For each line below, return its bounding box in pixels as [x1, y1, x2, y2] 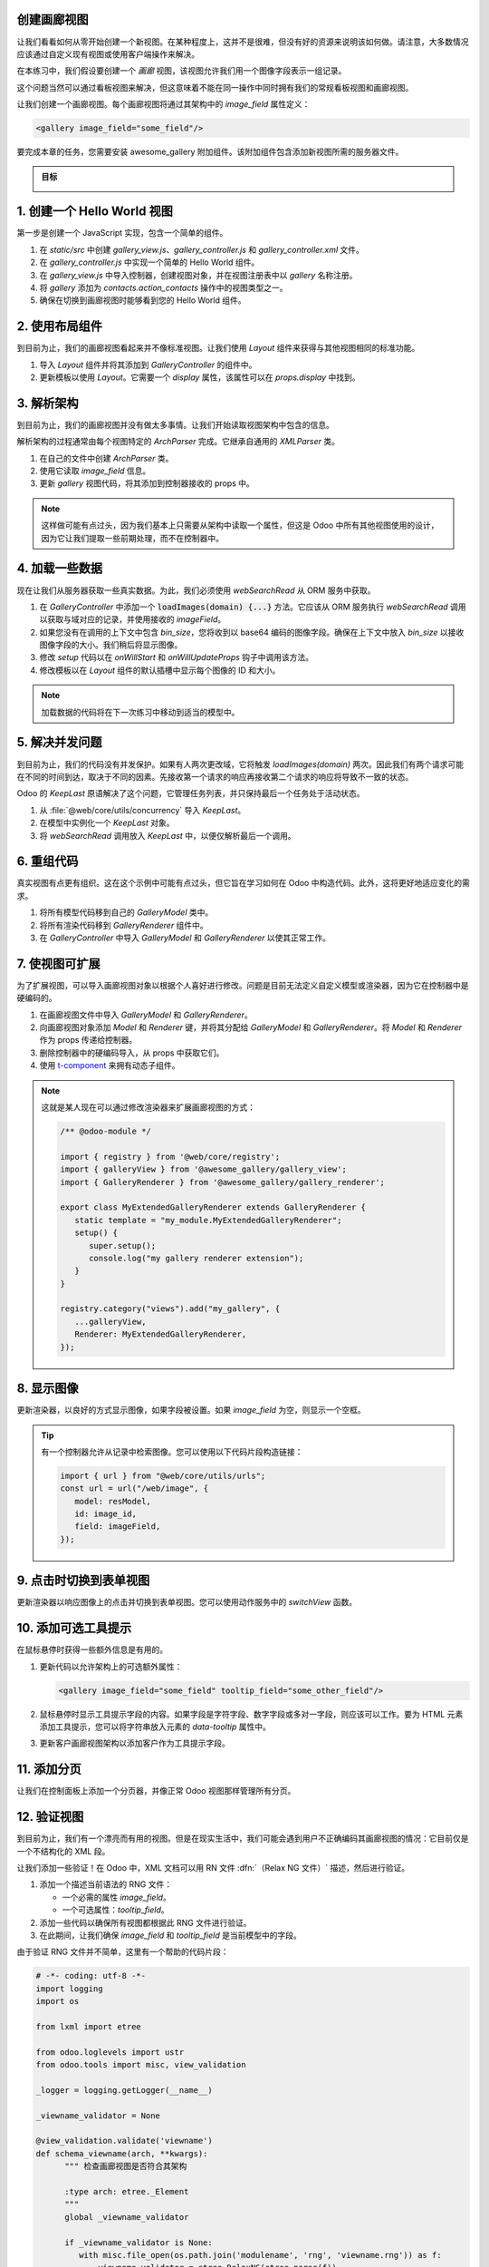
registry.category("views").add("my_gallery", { [60, 1304, 281, 1314]
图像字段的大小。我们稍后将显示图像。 [39, 639, 183, 650]
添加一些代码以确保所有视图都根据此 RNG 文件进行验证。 [39, 1917, 252, 1928]
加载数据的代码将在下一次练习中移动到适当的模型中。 [41, 706, 240, 717]
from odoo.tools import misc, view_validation [35, 2059, 246, 2070]
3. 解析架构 [16, 395, 79, 411]
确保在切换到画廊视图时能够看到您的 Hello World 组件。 [39, 295, 246, 306]
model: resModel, [73, 1496, 151, 1506]
